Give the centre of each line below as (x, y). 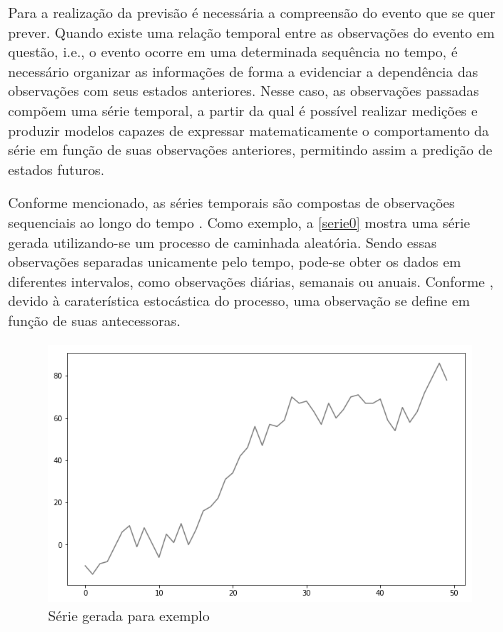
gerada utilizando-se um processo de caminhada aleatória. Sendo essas (222, 241)
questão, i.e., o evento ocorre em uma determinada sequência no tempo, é (233, 51)
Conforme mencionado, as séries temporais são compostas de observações (231, 202)
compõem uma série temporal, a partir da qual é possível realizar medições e (243, 109)
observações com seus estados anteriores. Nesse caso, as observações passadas (244, 90)
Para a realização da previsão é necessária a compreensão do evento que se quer (252, 12)
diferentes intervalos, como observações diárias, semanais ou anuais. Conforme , (251, 280)
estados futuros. (56, 168)
